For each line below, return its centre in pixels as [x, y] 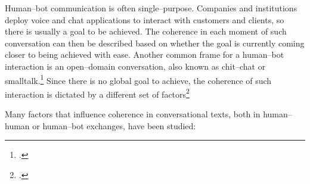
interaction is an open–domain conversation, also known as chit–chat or [135, 66]
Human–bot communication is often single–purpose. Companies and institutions [151, 8]
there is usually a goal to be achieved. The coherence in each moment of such [146, 31]
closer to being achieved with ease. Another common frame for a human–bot [145, 54]
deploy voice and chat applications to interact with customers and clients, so [145, 19]
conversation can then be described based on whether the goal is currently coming [155, 43]
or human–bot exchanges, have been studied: [114, 125]
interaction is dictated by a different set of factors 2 [97, 93]
